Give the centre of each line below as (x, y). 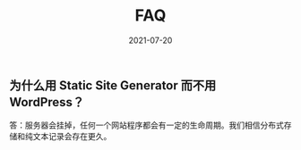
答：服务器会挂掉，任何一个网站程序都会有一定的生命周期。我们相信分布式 (146, 125)
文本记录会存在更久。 (72, 137)
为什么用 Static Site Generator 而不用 (113, 85)
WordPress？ (47, 102)
